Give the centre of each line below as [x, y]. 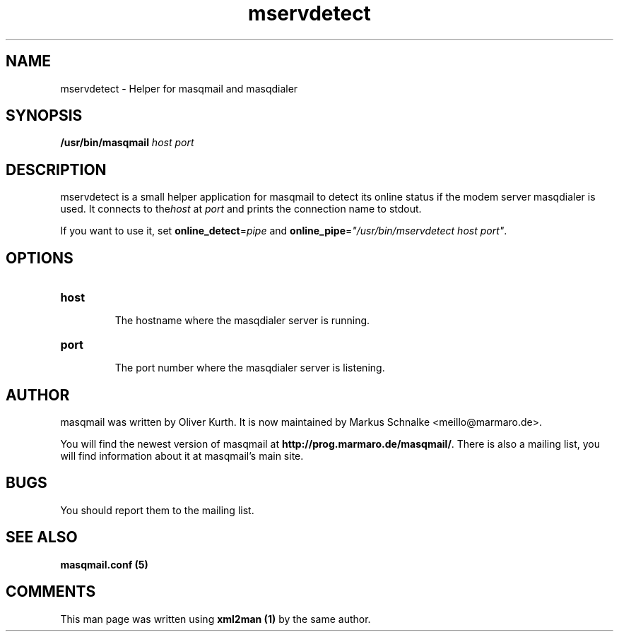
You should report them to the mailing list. [157, 510]
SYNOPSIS [44, 116]
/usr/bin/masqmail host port [127, 143]
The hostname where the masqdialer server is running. [242, 321]
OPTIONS [40, 258]
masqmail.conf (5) [104, 564]
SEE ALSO [42, 537]
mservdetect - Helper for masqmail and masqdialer [179, 88]
